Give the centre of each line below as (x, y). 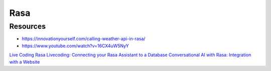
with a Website (25, 62)
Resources (28, 26)
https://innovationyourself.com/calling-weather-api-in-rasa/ (84, 39)
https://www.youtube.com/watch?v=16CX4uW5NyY (75, 46)
